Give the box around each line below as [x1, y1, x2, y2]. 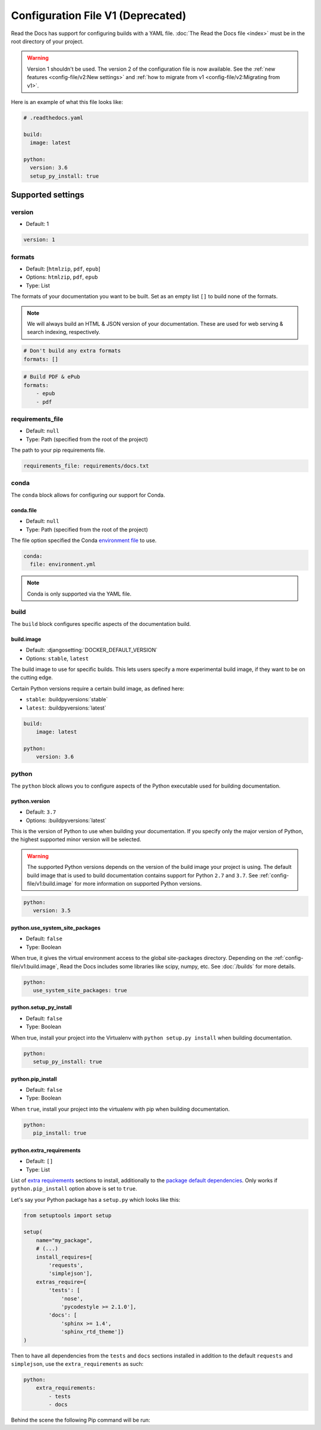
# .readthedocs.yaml [23, 114, 83, 121]
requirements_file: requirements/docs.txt [23, 462, 149, 470]
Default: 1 [26, 221, 49, 228]
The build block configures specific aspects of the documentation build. [11, 620, 191, 627]
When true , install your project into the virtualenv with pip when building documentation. [11, 1105, 230, 1113]
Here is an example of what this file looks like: [11, 98, 123, 105]
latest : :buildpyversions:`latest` [26, 704, 106, 711]
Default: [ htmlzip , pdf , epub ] [26, 265, 100, 273]
